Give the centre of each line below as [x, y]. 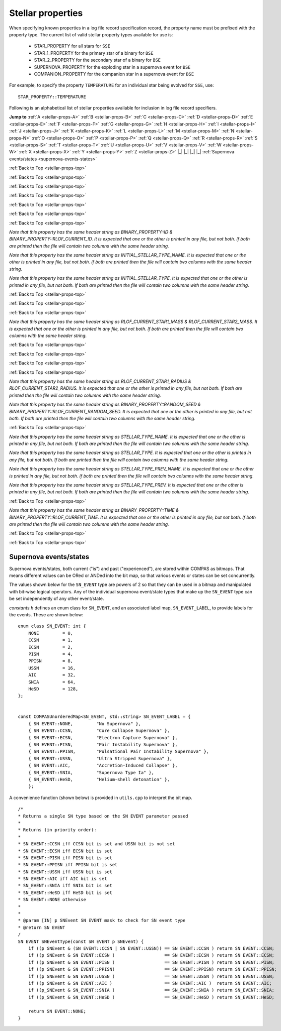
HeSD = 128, [53, 689]
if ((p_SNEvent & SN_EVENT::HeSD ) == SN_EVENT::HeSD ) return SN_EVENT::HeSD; [151, 997]
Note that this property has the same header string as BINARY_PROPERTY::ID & [91, 232]
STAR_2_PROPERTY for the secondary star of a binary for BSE [97, 60]
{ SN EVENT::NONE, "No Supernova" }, [85, 724]
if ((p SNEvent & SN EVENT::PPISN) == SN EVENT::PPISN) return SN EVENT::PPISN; [153, 969]
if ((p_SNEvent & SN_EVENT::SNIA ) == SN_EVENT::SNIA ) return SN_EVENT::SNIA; [151, 990]
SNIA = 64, [52, 682]
